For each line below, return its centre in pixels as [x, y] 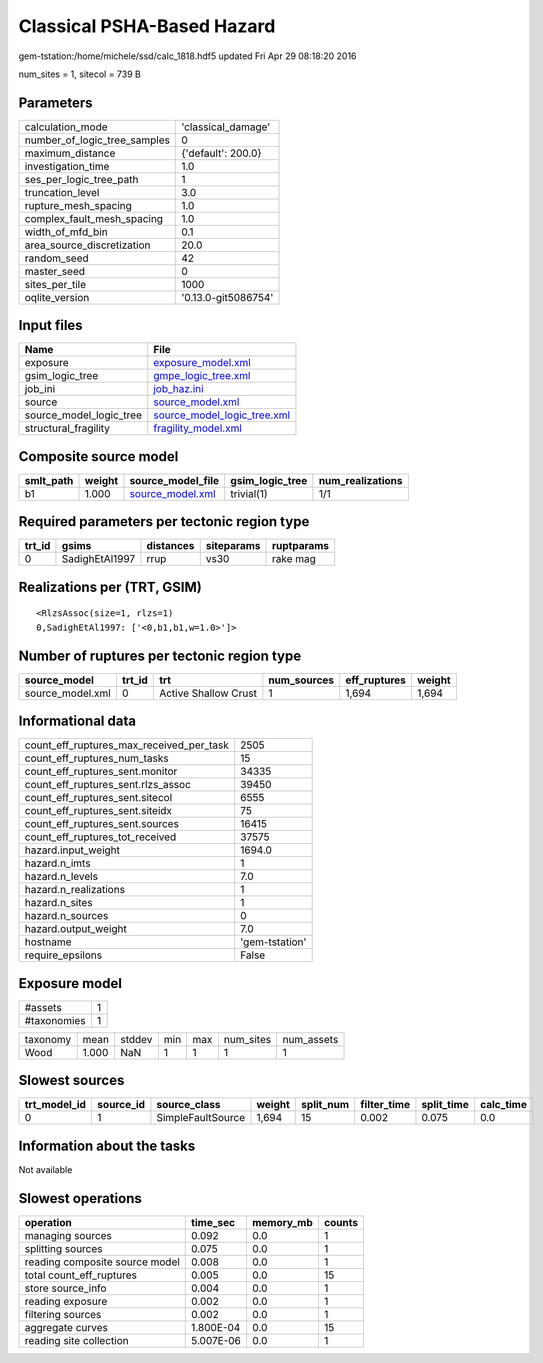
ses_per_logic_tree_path [81, 179]
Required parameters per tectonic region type [164, 521]
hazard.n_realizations [74, 890]
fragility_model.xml [197, 428]
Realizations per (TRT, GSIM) [110, 586]
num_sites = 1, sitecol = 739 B [80, 74]
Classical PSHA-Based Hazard [147, 26]
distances [170, 546]
